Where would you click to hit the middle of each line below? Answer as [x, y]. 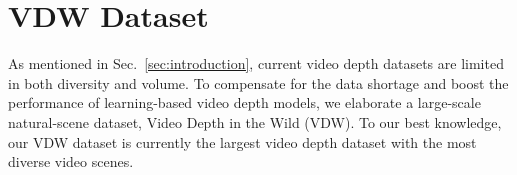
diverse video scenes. [71, 161]
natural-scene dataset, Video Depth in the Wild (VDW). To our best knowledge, [255, 121]
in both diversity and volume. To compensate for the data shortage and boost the [258, 82]
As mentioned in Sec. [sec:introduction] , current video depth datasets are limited [256, 63]
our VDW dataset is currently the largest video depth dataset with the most [242, 141]
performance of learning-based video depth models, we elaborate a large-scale [244, 102]
